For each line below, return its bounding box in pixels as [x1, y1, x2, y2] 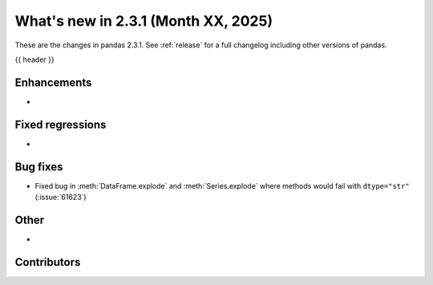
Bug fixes [14, 160, 63, 173]
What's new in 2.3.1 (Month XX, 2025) [14, 12, 273, 30]
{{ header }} [14, 55, 55, 64]
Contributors [14, 255, 81, 269]
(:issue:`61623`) [34, 193, 87, 202]
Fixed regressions [14, 117, 107, 132]
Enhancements [14, 75, 92, 89]
